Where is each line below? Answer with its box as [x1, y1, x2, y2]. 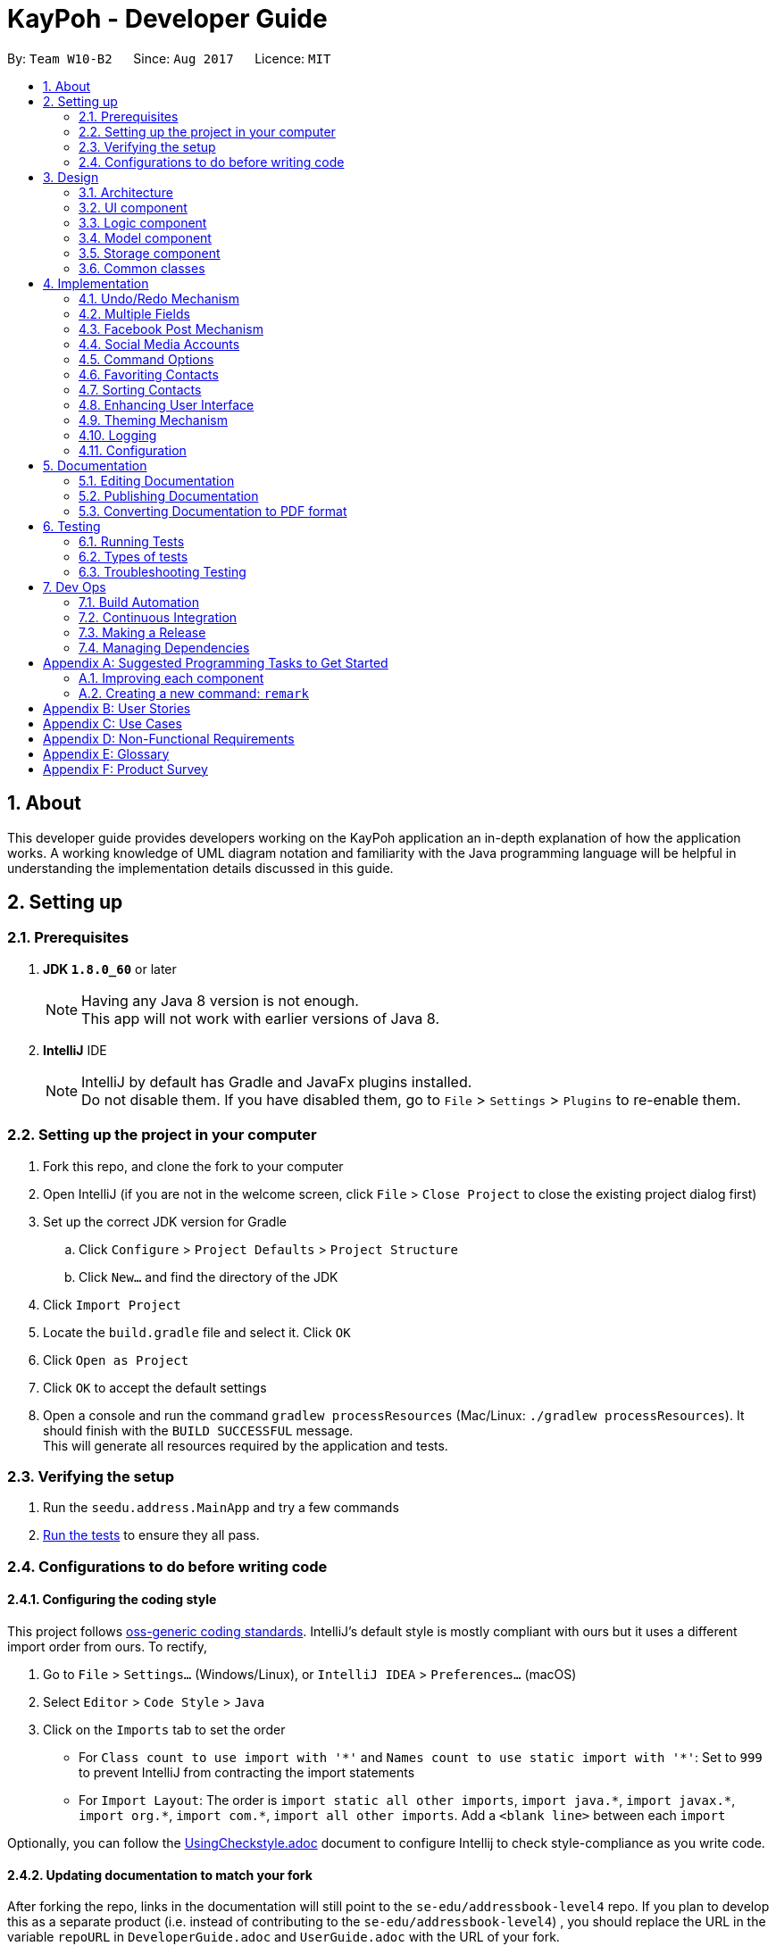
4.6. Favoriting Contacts [79, 366, 219, 382]
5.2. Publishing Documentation [79, 487, 259, 503]
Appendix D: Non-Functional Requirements [43, 730, 295, 746]
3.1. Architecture [79, 184, 173, 200]
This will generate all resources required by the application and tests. [43, 1437, 448, 1453]
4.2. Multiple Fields [79, 305, 190, 321]
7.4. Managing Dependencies [79, 639, 250, 655]
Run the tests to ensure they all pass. [43, 1527, 260, 1543]
